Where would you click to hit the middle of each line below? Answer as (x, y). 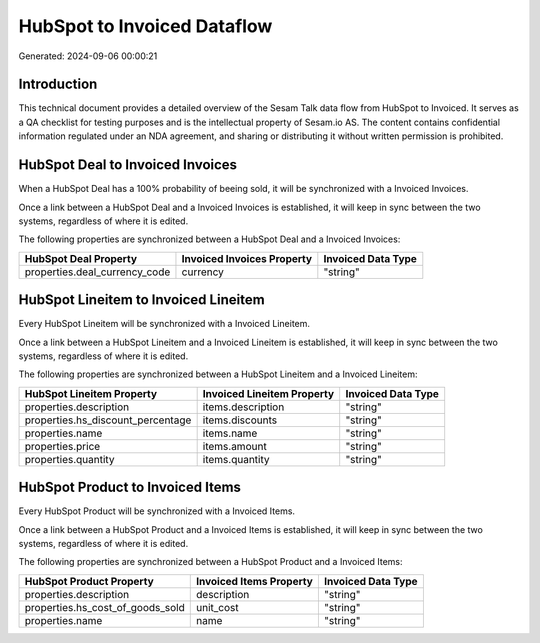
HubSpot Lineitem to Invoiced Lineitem (141, 300)
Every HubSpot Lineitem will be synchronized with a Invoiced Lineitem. (164, 324)
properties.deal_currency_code (97, 272)
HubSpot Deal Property (81, 258)
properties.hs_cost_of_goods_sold (104, 607)
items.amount (234, 446)
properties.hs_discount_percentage (108, 420)
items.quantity (236, 459)
